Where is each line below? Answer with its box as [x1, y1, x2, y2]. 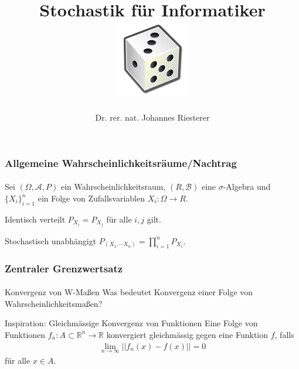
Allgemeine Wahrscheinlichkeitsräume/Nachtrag [5, 155, 237, 170]
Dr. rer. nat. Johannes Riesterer [95, 111, 210, 124]
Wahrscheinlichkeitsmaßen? [5, 297, 103, 309]
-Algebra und [223, 180, 271, 193]
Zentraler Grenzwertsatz [5, 261, 123, 275]
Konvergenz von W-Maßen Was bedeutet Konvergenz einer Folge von [5, 286, 253, 298]
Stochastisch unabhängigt [5, 234, 97, 247]
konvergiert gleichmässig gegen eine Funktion [106, 328, 269, 340]
